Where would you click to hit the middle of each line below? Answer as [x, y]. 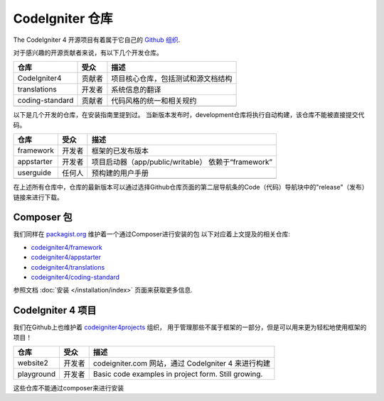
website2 [33, 363]
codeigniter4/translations [68, 267]
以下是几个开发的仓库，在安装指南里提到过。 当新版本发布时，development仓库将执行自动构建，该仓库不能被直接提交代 [189, 115]
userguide [34, 172]
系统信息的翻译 [136, 90]
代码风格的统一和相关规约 [154, 101]
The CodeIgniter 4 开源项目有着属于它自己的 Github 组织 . [97, 40]
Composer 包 [43, 218]
